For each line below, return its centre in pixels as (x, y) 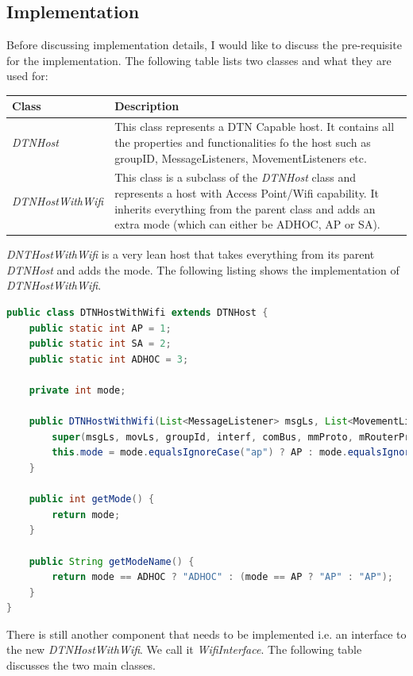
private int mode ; (77, 390)
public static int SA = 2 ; (100, 344)
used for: (27, 76)
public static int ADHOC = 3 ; (109, 359)
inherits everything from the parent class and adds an (245, 208)
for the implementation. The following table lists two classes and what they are (199, 60)
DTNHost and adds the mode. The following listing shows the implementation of (203, 269)
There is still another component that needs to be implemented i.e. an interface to (206, 634)
